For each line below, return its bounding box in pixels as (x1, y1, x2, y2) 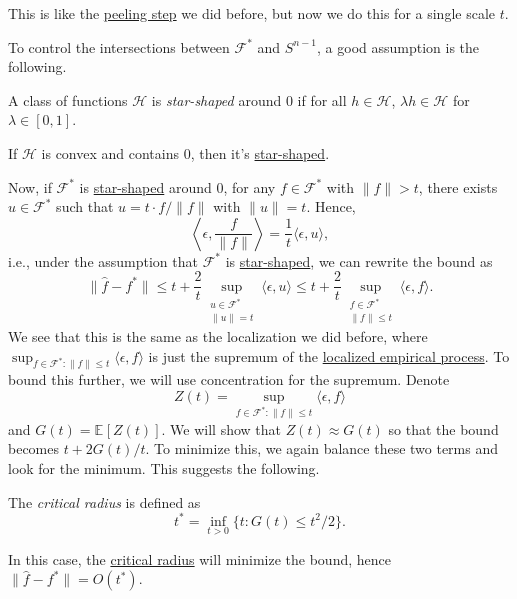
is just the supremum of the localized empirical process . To (148, 345, 510, 366)
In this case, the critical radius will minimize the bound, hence (8, 548, 391, 569)
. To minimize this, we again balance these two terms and (145, 438, 499, 459)
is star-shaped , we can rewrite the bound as (225, 250, 493, 271)
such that (56, 196, 114, 217)
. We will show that (161, 418, 281, 439)
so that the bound (388, 418, 499, 439)
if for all (297, 89, 347, 110)
